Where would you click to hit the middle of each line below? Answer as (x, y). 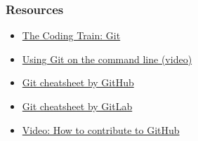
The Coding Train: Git (71, 35)
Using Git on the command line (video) (107, 59)
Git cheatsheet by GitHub (78, 82)
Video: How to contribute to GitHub (101, 129)
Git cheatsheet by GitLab (77, 106)
